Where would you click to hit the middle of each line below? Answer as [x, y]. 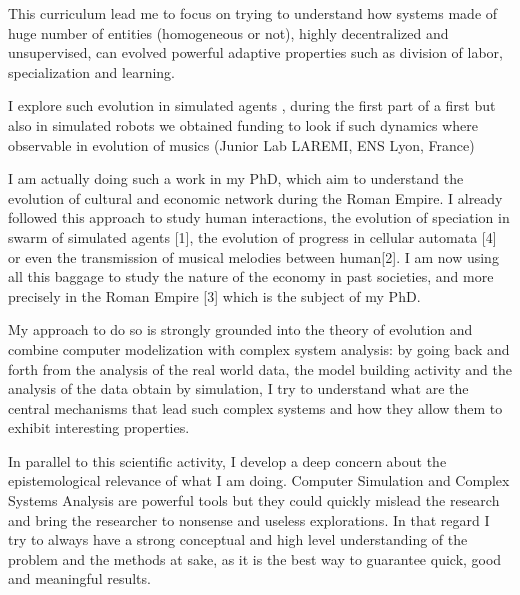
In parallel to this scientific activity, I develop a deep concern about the [227, 460]
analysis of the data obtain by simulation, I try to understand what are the [238, 388]
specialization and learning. [91, 71]
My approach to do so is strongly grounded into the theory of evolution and [240, 329]
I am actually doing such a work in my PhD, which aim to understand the [236, 178]
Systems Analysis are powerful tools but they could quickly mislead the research [254, 500]
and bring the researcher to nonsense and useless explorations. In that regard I [249, 519]
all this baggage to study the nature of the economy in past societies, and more [251, 276]
